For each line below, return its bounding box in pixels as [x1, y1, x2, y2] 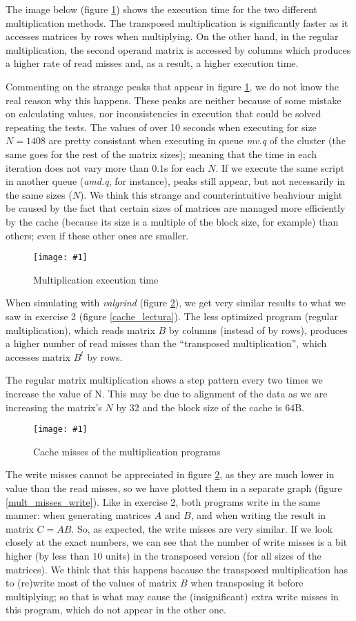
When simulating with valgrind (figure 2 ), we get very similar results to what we [6, 295, 346, 310]
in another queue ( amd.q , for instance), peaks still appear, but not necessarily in [6, 174, 346, 188]
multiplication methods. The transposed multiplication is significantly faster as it [6, 15, 348, 30]
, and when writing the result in [190, 508, 326, 522]
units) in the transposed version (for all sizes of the [105, 548, 322, 562]
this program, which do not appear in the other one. [6, 602, 226, 617]
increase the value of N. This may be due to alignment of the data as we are [6, 386, 328, 400]
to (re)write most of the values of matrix [6, 575, 177, 590]
